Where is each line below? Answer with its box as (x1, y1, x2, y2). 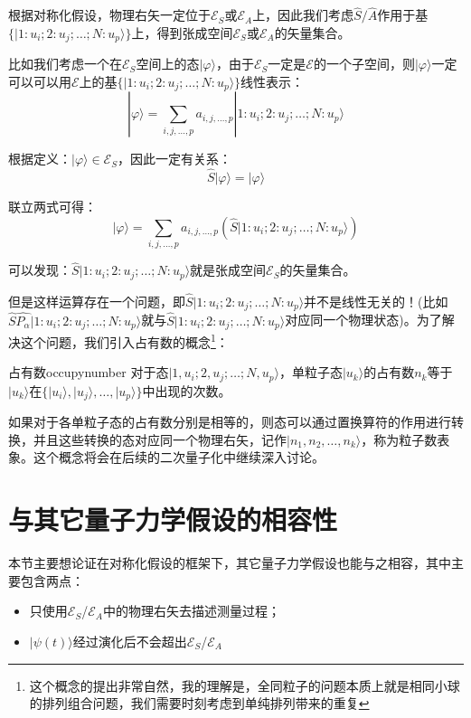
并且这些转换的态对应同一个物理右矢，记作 (33, 430, 287, 449)
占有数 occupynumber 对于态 (8, 363, 169, 382)
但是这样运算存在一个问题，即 (8, 291, 185, 310)
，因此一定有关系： (118, 149, 231, 168)
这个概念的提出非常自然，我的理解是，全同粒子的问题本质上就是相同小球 (29, 675, 460, 694)
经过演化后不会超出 (72, 631, 187, 650)
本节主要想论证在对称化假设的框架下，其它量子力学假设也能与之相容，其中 (8, 553, 451, 572)
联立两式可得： (8, 197, 97, 216)
